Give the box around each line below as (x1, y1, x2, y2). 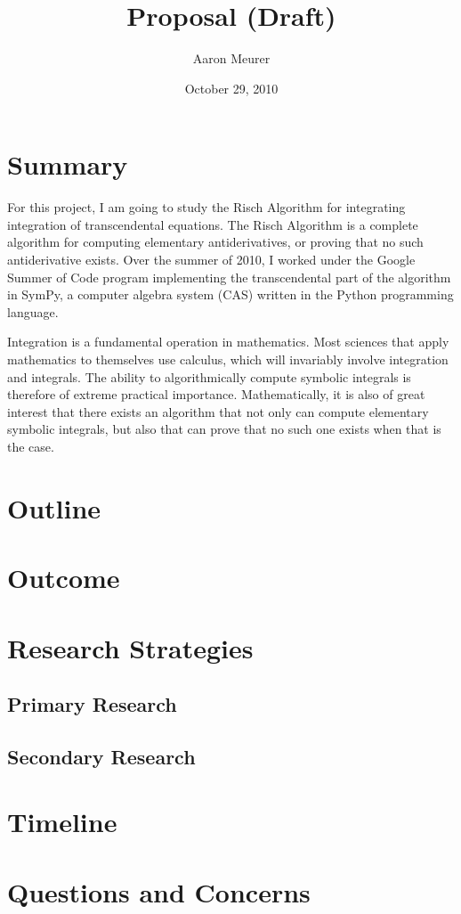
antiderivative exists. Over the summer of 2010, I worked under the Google (7, 250, 416, 269)
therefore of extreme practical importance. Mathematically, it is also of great (7, 385, 425, 404)
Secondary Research (7, 742, 196, 770)
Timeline (7, 804, 117, 840)
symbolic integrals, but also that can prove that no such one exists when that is (7, 420, 441, 438)
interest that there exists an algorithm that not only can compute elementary (7, 402, 429, 420)
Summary (7, 146, 128, 183)
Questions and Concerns (7, 873, 311, 910)
